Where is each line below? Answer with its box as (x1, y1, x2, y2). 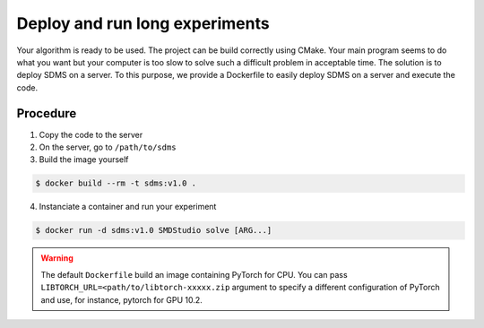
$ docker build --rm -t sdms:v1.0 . (35, 178, 197, 188)
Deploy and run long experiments (16, 13, 270, 33)
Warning (40, 253, 73, 263)
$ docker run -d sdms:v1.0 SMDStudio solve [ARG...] (35, 225, 272, 236)
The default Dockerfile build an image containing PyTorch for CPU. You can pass (40, 269, 349, 280)
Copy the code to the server (39, 129, 143, 140)
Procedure (16, 106, 77, 121)
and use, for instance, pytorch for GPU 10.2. (40, 294, 203, 305)
